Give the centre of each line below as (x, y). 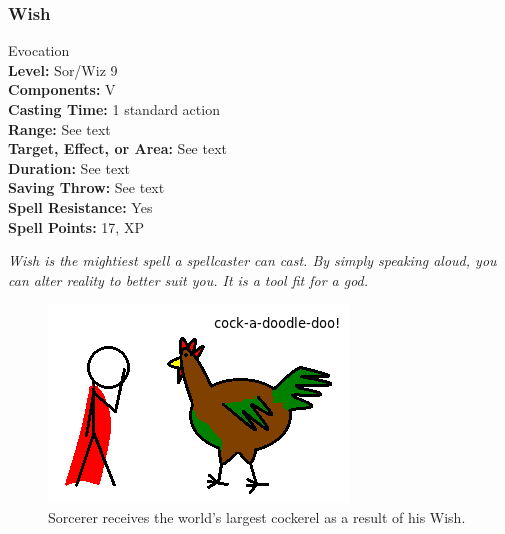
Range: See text (59, 128)
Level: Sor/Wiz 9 (63, 69)
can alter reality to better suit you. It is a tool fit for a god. (188, 279)
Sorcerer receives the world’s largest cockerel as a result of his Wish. (257, 516)
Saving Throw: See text (86, 187)
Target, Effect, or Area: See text (117, 148)
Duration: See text (69, 167)
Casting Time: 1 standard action (114, 109)
